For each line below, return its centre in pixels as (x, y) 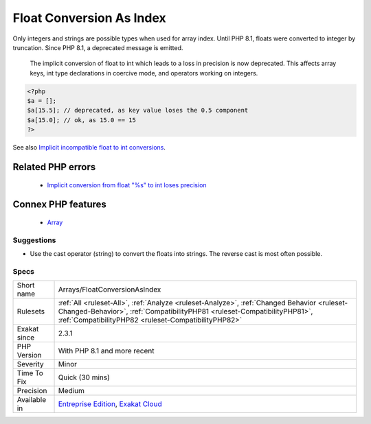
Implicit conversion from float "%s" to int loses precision (127, 185)
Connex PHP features (59, 205)
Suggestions (34, 240)
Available (32, 400)
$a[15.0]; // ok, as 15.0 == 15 (82, 120)
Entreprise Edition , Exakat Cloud (110, 404)
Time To (30, 373)
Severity (30, 364)
